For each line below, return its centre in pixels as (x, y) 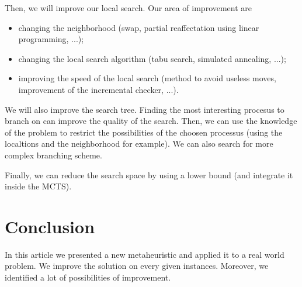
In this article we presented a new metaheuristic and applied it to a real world (145, 254)
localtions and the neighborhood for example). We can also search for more (139, 143)
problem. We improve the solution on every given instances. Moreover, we (137, 266)
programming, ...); (51, 39)
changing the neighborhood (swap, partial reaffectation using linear (139, 27)
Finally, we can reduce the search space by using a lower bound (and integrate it (149, 174)
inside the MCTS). (38, 186)
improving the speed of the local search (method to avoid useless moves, (147, 78)
